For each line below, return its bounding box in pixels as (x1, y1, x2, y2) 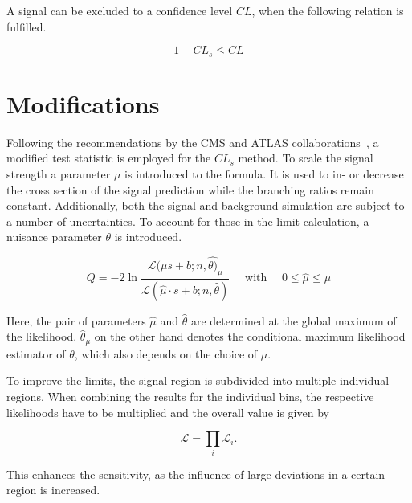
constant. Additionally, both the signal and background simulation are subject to (6, 197, 405, 214)
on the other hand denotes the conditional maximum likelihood (94, 328, 406, 345)
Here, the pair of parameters (6, 312, 146, 329)
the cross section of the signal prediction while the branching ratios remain (6, 181, 374, 198)
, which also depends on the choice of (74, 345, 258, 362)
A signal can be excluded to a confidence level (6, 2, 233, 18)
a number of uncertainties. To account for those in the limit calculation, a (6, 212, 369, 229)
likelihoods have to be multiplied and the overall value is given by (6, 403, 329, 420)
